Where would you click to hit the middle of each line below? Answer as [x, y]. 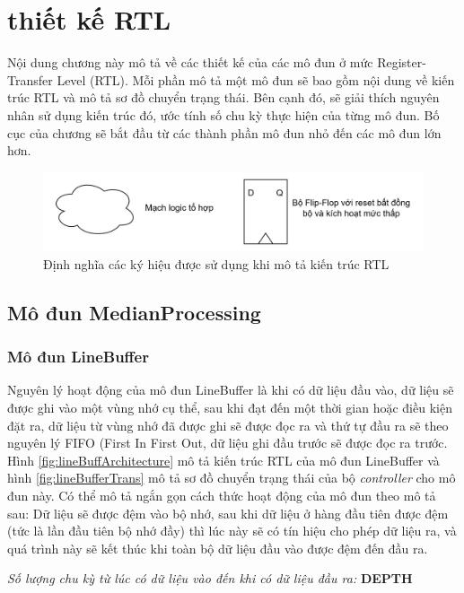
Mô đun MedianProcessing [134, 312]
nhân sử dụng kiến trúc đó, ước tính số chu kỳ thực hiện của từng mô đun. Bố [223, 114]
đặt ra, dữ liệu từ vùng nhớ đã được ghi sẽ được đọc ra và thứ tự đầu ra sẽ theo [228, 425]
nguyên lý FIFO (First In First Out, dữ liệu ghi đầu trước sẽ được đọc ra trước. [228, 443]
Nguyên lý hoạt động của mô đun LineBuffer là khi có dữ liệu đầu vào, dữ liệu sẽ [231, 390]
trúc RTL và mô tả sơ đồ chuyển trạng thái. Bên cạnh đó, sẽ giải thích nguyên [223, 97]
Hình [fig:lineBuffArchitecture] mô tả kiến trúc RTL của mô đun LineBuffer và [223, 460]
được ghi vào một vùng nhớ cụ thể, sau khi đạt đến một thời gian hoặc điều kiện [230, 408]
